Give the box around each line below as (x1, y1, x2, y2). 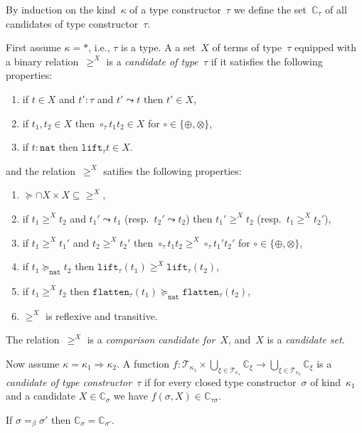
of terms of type (212, 40, 282, 55)
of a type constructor (129, 2, 221, 16)
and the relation (6, 163, 76, 178)
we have (113, 388, 148, 403)
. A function (117, 356, 170, 370)
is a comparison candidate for (87, 332, 215, 347)
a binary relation (6, 53, 79, 68)
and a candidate (6, 388, 76, 403)
